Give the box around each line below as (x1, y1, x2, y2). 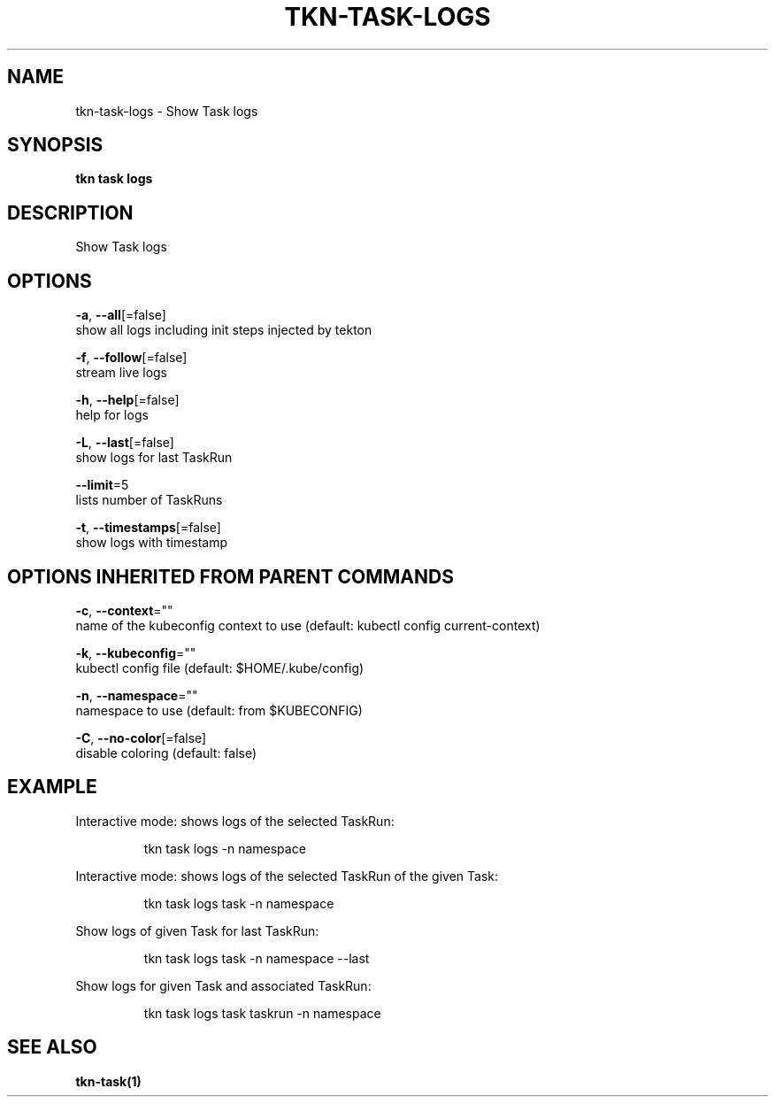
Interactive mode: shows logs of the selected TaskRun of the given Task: (75, 868, 499, 884)
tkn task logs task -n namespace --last (143, 950, 370, 966)
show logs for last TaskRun (75, 450, 233, 466)
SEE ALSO (7, 1036, 97, 1059)
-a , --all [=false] (75, 307, 166, 323)
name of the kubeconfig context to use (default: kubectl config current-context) (75, 617, 541, 633)
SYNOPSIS (7, 134, 104, 157)
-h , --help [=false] (75, 392, 180, 408)
